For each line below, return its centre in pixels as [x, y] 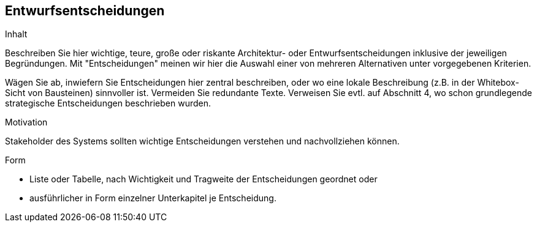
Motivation [26, 122]
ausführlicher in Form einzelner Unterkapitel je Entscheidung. [153, 198]
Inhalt [16, 34]
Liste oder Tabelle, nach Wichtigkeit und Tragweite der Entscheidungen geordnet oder [204, 179]
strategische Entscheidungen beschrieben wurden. [108, 103]
